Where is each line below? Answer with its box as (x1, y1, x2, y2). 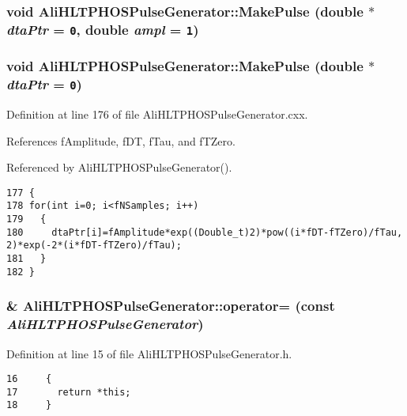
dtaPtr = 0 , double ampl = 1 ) (6, 19, 199, 39)
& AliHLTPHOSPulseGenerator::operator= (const (6, 296, 335, 316)
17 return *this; (6, 386, 131, 398)
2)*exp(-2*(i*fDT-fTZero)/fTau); (6, 240, 182, 251)
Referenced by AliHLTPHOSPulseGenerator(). (6, 159, 232, 176)
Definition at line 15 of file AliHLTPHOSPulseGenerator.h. (6, 345, 292, 361)
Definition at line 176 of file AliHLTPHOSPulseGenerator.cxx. (6, 106, 308, 123)
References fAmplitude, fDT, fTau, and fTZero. (6, 132, 236, 149)
